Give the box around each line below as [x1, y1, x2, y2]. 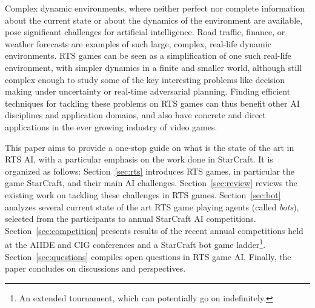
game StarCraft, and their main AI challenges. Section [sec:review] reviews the [5, 176, 297, 189]
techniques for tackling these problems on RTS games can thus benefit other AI [5, 96, 300, 109]
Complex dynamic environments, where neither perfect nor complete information [5, 2, 305, 14]
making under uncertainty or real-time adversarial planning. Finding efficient [5, 85, 291, 98]
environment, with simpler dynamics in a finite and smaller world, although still [5, 61, 302, 73]
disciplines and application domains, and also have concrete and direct [5, 109, 266, 121]
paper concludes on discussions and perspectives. [5, 262, 186, 275]
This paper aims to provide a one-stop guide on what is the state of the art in [5, 141, 294, 153]
